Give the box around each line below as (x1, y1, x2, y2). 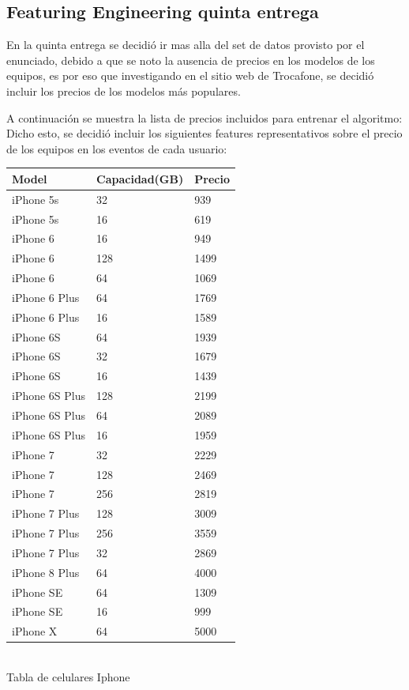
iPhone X (12, 623, 58, 639)
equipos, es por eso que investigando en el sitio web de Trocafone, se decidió (6, 67, 374, 84)
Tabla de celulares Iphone (6, 668, 130, 684)
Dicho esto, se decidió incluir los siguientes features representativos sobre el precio (6, 125, 403, 141)
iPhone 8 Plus (12, 564, 80, 580)
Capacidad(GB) (96, 170, 184, 187)
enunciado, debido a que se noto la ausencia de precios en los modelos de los (6, 51, 375, 68)
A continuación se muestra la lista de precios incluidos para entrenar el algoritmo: (6, 109, 403, 126)
